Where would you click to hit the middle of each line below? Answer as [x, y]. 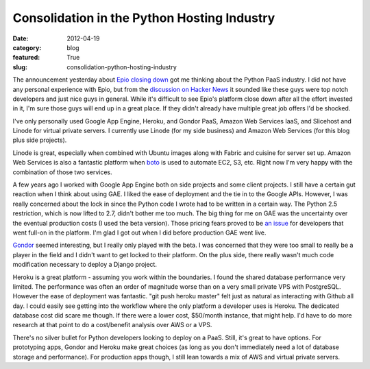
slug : [20, 67]
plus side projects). [40, 140]
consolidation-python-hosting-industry [122, 67]
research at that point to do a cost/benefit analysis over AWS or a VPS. [112, 325]
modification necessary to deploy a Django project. [85, 265]
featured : [26, 58]
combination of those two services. [62, 172]
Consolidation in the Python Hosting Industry [144, 18]
